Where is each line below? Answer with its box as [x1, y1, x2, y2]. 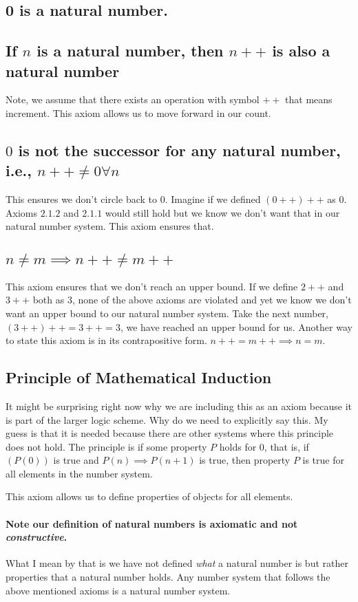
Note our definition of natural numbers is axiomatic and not [6, 516, 298, 530]
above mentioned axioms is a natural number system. [6, 583, 231, 597]
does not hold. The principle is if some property [6, 439, 207, 453]
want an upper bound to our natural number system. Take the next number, [6, 305, 328, 320]
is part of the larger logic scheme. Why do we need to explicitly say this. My [6, 412, 328, 427]
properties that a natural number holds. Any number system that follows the [6, 570, 330, 584]
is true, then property [199, 453, 291, 467]
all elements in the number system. [6, 466, 153, 480]
